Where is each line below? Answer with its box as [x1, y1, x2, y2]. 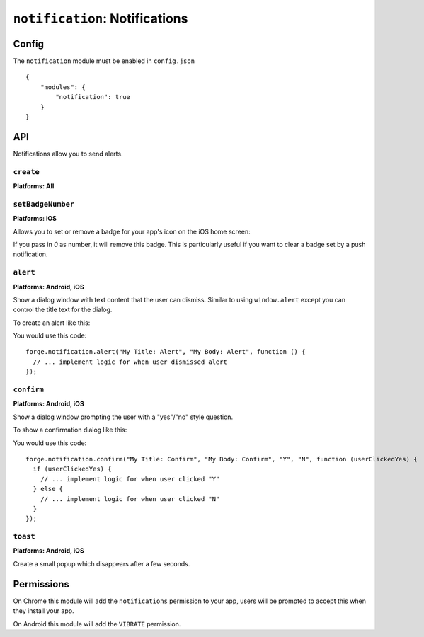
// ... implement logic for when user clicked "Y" [40, 475, 220, 483]
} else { [33, 485, 64, 493]
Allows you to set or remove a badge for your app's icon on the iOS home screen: [13, 227, 251, 236]
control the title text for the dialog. [13, 305, 113, 314]
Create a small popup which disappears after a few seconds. [13, 559, 190, 568]
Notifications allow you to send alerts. [13, 149, 123, 158]
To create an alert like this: [13, 318, 91, 327]
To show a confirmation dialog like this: [13, 425, 127, 435]
